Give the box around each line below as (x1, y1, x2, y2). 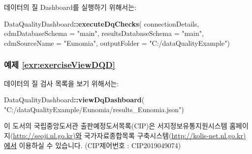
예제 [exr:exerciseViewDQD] (4, 59, 115, 71)
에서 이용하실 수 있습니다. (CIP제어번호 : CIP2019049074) (4, 140, 181, 150)
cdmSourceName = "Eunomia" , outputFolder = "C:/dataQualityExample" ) (4, 37, 230, 48)
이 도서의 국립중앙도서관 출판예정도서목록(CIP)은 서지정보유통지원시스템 (4, 121, 227, 131)
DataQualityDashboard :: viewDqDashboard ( (4, 94, 145, 105)
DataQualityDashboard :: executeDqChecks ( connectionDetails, (4, 18, 199, 29)
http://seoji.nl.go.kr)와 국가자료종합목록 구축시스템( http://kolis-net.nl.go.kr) (13, 130, 246, 140)
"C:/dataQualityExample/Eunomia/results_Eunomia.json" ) (4, 104, 184, 114)
